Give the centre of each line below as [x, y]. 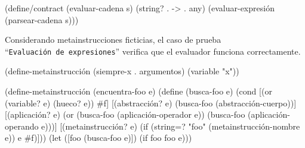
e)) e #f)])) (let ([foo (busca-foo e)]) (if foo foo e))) [98, 138]
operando [22, 126]
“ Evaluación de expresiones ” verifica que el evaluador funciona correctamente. [153, 51]
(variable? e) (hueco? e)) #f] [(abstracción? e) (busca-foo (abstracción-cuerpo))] [151, 103]
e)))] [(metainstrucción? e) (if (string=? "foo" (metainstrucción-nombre [171, 126]
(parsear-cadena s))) [42, 19]
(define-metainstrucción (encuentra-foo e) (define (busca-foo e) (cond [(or [138, 91]
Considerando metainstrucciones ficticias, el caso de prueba [113, 40]
